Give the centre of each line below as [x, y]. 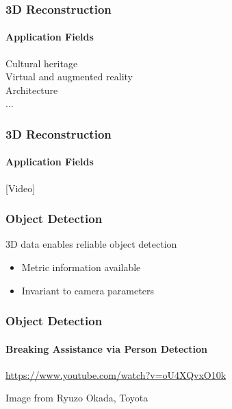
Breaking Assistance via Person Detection [106, 348]
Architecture [32, 90]
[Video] [21, 188]
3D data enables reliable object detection [91, 244]
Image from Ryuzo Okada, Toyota [77, 398]
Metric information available [81, 267]
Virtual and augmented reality [69, 77]
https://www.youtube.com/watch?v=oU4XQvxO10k [116, 374]
